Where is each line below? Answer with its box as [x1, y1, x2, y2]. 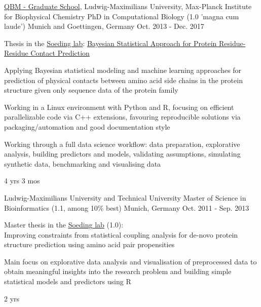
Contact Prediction [30, 48, 90, 58]
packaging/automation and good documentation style [4, 121, 170, 132]
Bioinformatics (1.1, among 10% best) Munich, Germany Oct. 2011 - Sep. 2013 [4, 202, 249, 213]
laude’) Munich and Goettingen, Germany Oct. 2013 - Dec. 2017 [4, 21, 204, 31]
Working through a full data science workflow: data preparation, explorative [4, 138, 240, 149]
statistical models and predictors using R [4, 276, 131, 287]
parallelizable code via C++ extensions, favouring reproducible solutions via [4, 111, 241, 122]
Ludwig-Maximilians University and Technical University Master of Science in [4, 192, 246, 203]
